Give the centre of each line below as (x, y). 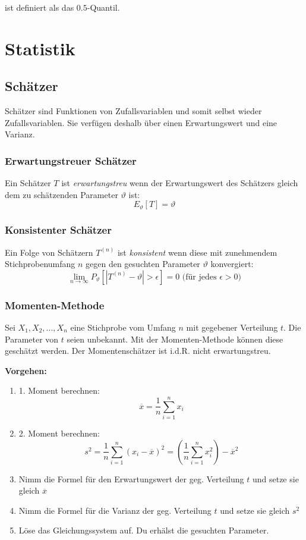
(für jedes (199, 277)
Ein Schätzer (28, 183)
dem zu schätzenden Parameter (61, 194)
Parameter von (32, 339)
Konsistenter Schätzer (58, 230)
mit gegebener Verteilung (232, 327)
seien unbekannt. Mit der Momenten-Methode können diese (175, 339)
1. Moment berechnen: (59, 390)
